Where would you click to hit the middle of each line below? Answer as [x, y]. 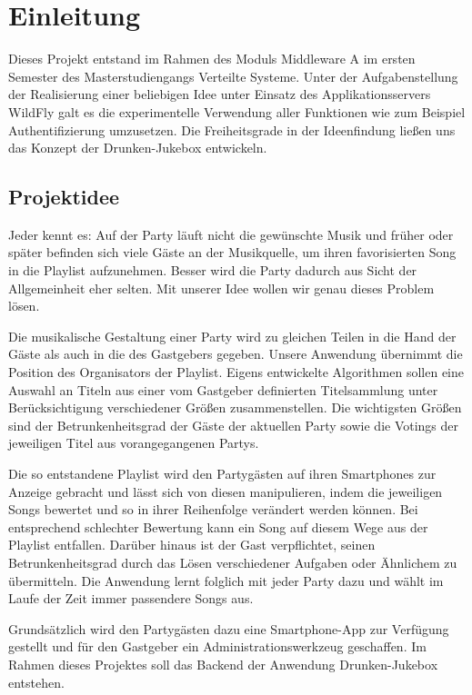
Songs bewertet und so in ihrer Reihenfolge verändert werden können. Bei [213, 509]
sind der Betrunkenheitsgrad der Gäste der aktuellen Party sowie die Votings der [234, 425]
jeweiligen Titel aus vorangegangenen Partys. [134, 443]
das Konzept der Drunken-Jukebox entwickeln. [138, 148]
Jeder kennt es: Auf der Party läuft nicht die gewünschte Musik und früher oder [231, 234]
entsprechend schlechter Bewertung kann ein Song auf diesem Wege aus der [218, 526]
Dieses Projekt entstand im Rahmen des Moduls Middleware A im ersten [212, 59]
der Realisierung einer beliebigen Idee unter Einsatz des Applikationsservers [220, 94]
